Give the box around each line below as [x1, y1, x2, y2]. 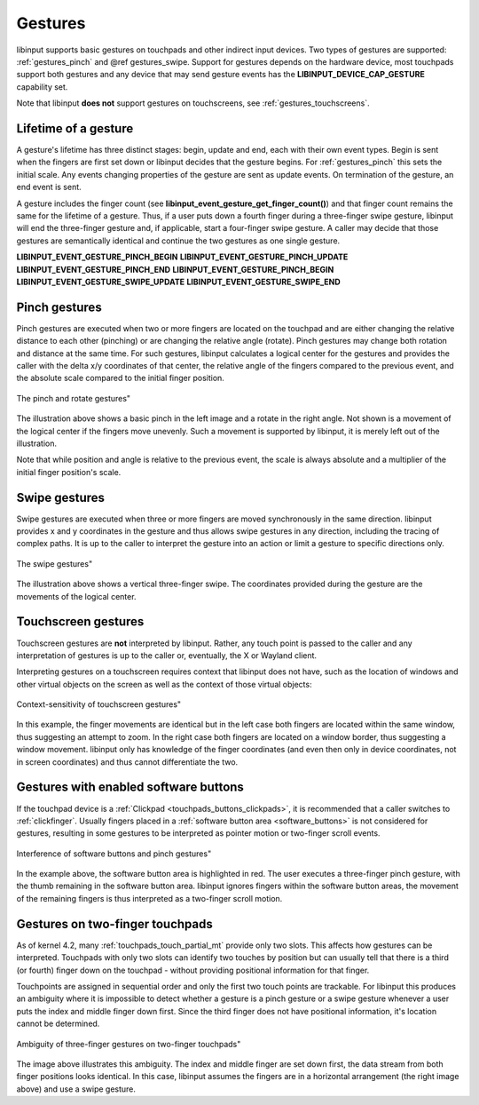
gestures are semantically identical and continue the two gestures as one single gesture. [16, 235, 341, 246]
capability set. [16, 81, 68, 92]
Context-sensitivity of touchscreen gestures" [16, 699, 182, 710]
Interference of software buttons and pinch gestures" [16, 848, 212, 859]
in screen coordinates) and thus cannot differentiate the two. [16, 756, 239, 767]
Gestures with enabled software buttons [16, 780, 244, 795]
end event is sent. [16, 182, 82, 193]
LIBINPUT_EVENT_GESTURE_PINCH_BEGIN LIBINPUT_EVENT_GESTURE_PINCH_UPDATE [16, 251, 349, 262]
